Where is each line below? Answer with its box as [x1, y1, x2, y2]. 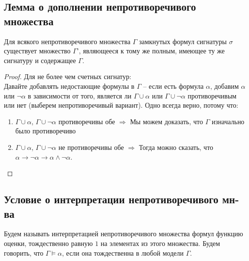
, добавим [210, 81, 239, 91]
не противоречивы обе [58, 142, 124, 152]
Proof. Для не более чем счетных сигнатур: [4, 71, 131, 82]
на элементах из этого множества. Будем [100, 238, 220, 248]
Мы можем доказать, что [130, 116, 203, 126]
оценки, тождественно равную [4, 238, 93, 248]
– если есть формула [143, 81, 204, 91]
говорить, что [4, 247, 44, 258]
